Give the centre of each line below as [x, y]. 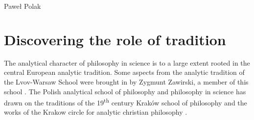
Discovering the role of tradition [115, 39]
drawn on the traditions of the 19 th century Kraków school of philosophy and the [126, 102]
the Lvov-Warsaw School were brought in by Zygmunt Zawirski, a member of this [126, 81]
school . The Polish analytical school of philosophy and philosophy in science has [125, 91]
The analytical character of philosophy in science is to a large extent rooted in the [127, 62]
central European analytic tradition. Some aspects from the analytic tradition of [124, 72]
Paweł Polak [23, 6]
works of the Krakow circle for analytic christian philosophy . [96, 112]
